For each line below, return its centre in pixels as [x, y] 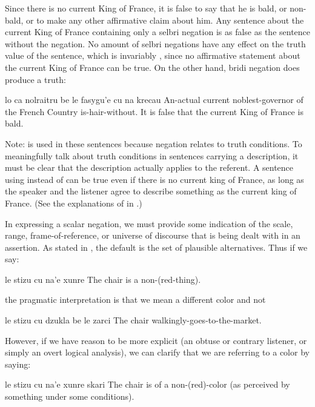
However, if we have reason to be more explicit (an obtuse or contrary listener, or [156, 340]
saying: [18, 364]
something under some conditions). [70, 396]
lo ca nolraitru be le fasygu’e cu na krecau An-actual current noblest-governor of [154, 100]
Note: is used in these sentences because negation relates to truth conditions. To [154, 143]
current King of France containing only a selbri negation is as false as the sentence [158, 32]
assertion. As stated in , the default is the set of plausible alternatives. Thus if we [156, 247]
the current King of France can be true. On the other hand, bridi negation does [152, 67]
